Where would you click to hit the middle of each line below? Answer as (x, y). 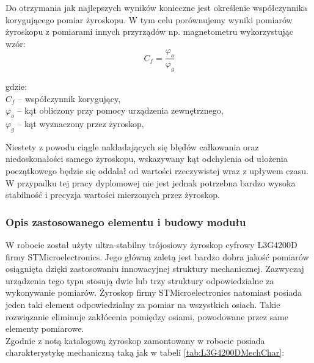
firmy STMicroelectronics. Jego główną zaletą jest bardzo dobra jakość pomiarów (157, 256)
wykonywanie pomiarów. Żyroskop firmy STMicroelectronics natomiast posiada (154, 292)
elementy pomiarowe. (45, 328)
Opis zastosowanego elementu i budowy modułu (126, 222)
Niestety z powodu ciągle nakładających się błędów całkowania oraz (132, 146)
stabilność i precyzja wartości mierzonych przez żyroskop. (113, 195)
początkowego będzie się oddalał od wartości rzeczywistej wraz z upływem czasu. (157, 170)
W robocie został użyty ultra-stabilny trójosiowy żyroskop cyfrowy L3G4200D (152, 244)
